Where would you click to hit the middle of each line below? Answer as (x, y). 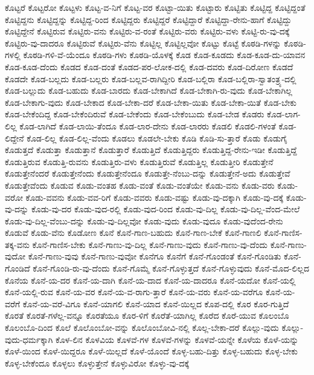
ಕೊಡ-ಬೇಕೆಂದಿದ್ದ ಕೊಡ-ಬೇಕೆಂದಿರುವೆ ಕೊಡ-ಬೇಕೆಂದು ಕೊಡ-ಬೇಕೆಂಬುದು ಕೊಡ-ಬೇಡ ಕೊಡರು (135, 114)
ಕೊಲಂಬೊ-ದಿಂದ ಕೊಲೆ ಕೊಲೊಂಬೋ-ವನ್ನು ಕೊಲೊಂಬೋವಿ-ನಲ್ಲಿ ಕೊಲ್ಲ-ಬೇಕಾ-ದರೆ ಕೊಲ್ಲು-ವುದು (142, 328)
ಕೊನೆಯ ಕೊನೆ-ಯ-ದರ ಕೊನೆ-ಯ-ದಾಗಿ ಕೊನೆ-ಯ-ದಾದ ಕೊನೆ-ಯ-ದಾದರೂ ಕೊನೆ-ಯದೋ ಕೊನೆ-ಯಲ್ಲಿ (150, 280)
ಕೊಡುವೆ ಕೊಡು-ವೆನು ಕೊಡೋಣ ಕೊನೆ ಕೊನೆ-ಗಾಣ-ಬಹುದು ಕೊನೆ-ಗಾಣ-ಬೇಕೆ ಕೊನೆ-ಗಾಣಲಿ (133, 233)
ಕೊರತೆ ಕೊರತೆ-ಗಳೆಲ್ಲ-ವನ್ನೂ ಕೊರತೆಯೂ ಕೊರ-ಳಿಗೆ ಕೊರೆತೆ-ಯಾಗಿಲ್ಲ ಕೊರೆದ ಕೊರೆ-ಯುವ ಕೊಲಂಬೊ (147, 315)
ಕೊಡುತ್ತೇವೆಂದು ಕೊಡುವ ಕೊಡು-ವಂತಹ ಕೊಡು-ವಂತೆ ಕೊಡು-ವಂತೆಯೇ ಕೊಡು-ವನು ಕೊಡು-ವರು (140, 185)
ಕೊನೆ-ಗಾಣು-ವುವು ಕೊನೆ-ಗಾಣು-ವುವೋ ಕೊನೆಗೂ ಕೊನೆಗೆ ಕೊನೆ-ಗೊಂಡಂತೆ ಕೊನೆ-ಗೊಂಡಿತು (155, 256)
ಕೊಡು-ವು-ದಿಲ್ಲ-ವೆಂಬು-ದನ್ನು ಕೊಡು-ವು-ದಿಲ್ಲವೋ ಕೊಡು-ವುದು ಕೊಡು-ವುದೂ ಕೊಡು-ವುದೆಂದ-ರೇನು (144, 220)
